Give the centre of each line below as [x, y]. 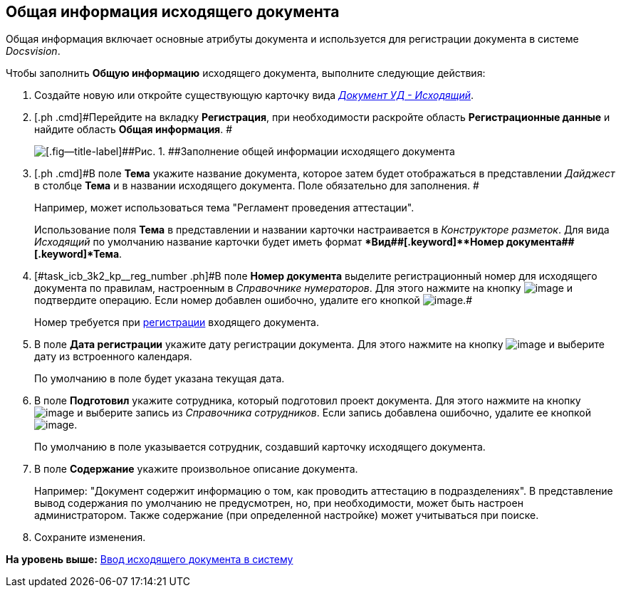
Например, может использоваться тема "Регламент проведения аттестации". [224, 208]
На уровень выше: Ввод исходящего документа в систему [150, 560]
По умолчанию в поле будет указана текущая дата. [160, 379]
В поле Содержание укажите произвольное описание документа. [196, 469]
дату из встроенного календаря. [113, 357]
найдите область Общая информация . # [134, 130]
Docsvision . [33, 51]
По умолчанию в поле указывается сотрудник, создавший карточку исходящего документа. [260, 447]
